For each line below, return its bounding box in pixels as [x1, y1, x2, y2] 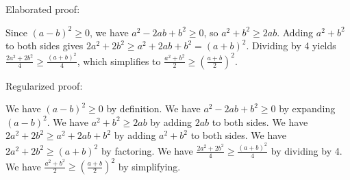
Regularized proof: [5, 78, 83, 92]
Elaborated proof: [5, 2, 80, 16]
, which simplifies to [77, 53, 161, 68]
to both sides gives [5, 38, 84, 53]
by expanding [279, 101, 336, 116]
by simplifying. [118, 159, 181, 173]
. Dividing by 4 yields [246, 38, 336, 53]
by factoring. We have [101, 143, 193, 157]
